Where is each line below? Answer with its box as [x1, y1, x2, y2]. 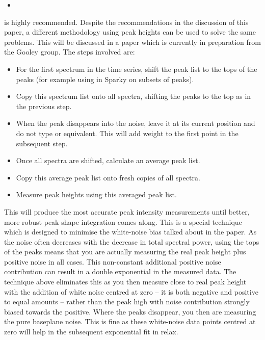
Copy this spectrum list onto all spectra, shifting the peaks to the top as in [16, 91, 251, 101]
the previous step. [16, 100, 72, 111]
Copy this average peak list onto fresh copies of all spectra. [16, 172, 200, 182]
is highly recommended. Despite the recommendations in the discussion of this [4, 16, 249, 27]
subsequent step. [16, 138, 68, 148]
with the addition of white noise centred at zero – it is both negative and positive [4, 286, 258, 297]
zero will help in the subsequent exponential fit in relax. [4, 326, 178, 337]
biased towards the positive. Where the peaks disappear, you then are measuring [4, 306, 256, 317]
